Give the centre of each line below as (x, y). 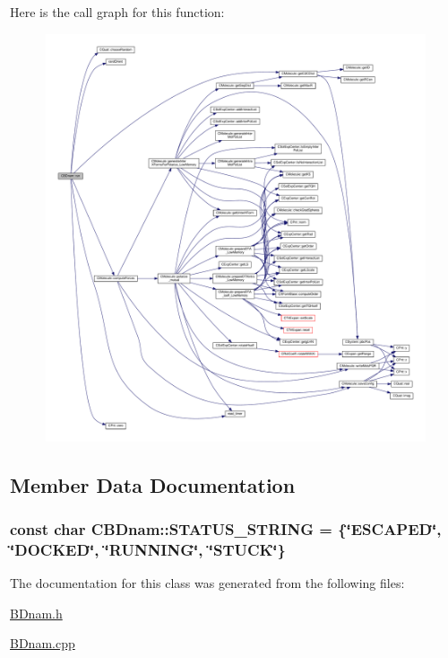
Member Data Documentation (153, 484)
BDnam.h (36, 613)
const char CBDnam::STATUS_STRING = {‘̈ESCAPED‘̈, (226, 529)
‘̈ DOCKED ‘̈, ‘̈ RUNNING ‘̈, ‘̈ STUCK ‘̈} (148, 549)
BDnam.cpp (43, 643)
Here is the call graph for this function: (117, 12)
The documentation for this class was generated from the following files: (207, 583)
